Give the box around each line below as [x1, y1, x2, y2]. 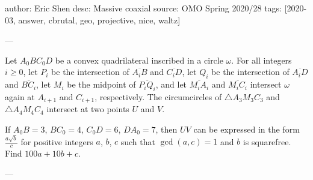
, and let [155, 78, 187, 91]
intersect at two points [46, 103, 129, 115]
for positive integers [20, 135, 93, 148]
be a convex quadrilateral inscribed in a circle [55, 53, 223, 66]
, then [155, 123, 178, 136]
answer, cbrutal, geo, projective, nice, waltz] [18, 13, 181, 26]
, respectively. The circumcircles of [95, 90, 222, 103]
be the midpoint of [67, 78, 136, 91]
